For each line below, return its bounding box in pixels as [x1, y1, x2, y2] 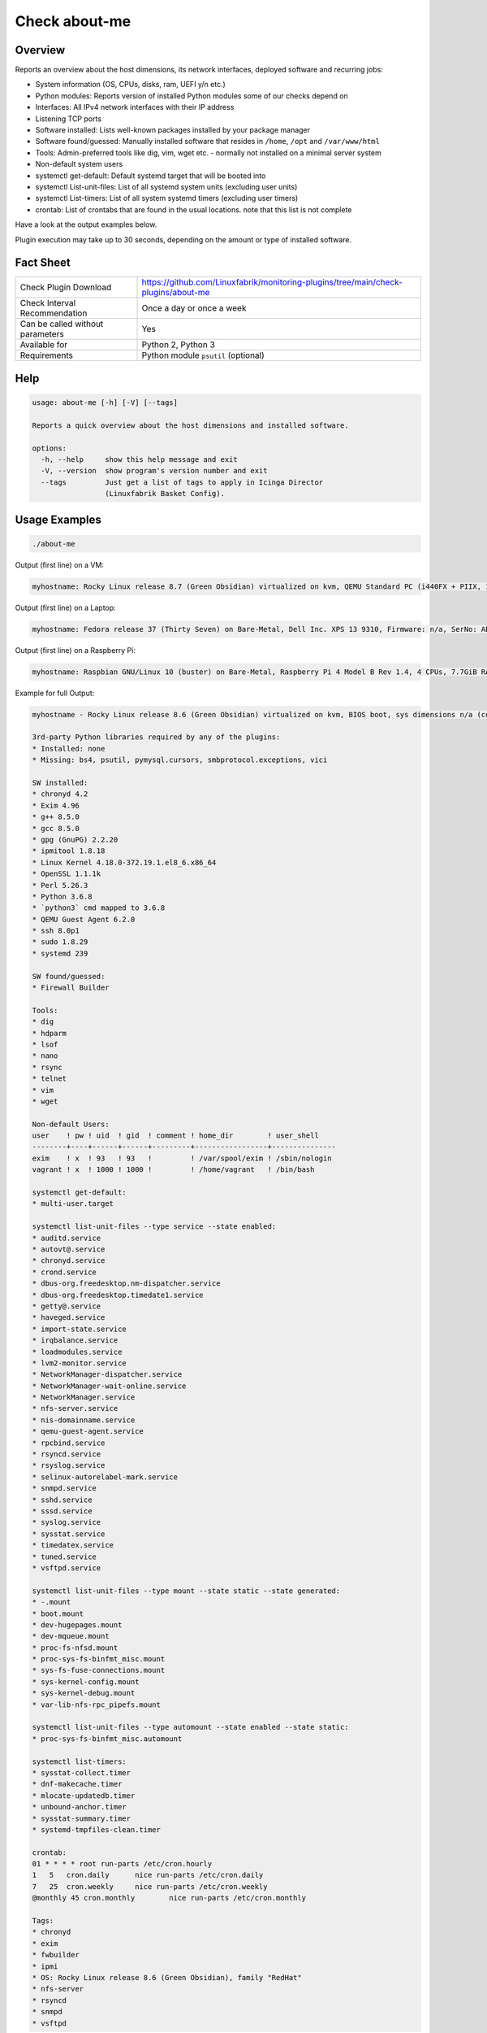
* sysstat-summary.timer [32, 1813, 131, 1823]
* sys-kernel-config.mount [32, 1677, 140, 1687]
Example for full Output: [15, 688, 95, 698]
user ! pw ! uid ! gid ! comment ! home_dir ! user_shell [32, 1131, 320, 1140]
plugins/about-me [141, 287, 210, 298]
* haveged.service [32, 1313, 106, 1322]
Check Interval [19, 298, 76, 309]
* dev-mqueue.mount [32, 1631, 110, 1641]
